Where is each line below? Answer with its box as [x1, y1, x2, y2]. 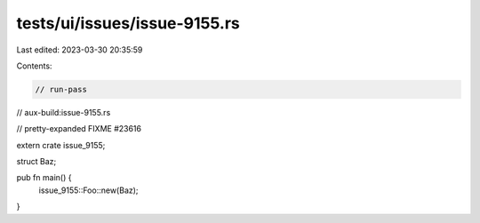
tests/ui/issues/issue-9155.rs [16, 13, 240, 33]
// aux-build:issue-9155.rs [16, 107, 111, 117]
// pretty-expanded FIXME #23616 [16, 123, 142, 134]
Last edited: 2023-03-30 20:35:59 [16, 44, 143, 55]
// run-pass [35, 84, 88, 94]
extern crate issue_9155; [16, 139, 106, 150]
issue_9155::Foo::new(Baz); [38, 185, 139, 195]
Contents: [16, 60, 52, 71]
